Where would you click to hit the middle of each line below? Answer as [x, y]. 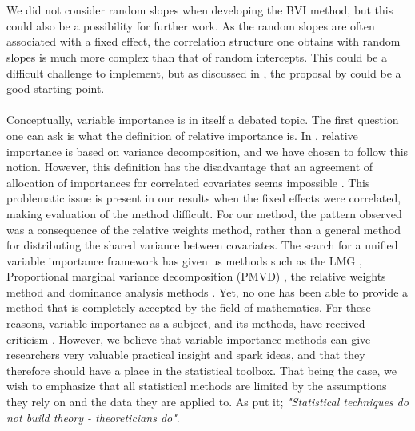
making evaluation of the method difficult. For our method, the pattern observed [204, 213]
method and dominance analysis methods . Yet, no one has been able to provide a [207, 291]
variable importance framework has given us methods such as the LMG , [184, 260]
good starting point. [56, 88]
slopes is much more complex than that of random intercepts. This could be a [197, 56]
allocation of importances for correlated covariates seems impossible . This [188, 182]
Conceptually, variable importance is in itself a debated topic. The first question [203, 120]
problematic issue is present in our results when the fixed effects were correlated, [204, 198]
